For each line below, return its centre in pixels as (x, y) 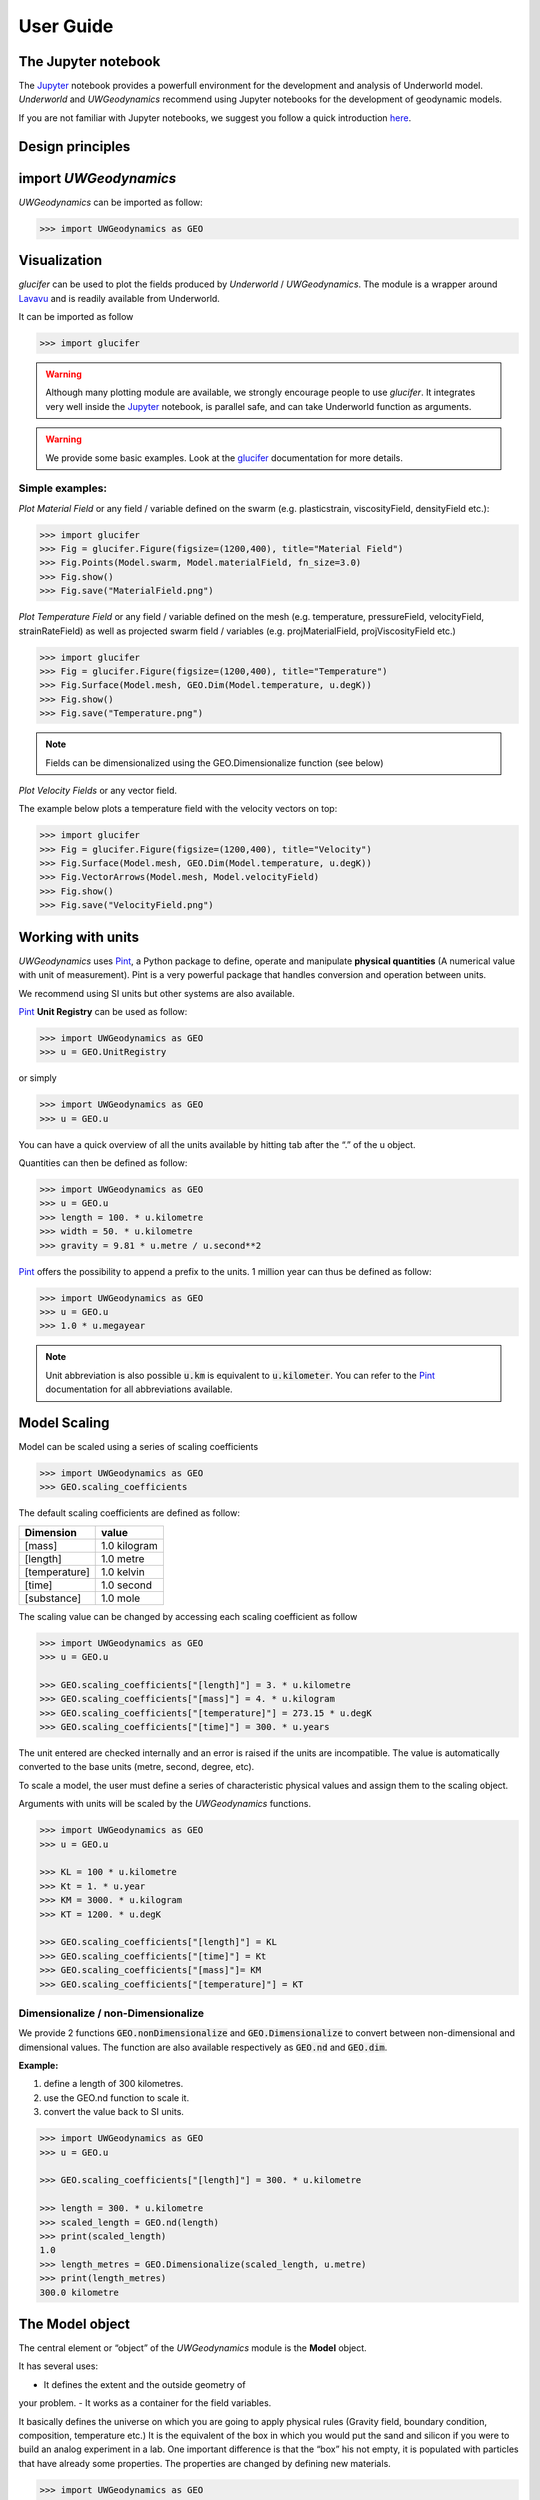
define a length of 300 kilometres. (113, 2084)
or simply (37, 1078)
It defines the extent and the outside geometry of (144, 2384)
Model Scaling (64, 1422)
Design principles (74, 146)
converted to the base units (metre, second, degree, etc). (136, 1767)
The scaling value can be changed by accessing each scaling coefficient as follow (188, 1616)
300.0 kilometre (79, 2292)
